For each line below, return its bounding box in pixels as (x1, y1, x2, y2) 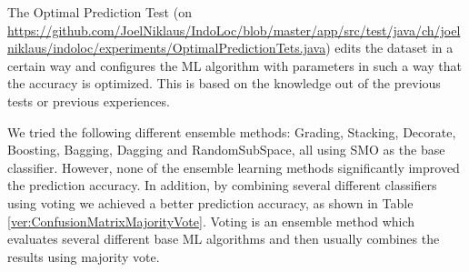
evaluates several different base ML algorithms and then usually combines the (7, 229, 440, 248)
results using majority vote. (7, 247, 160, 266)
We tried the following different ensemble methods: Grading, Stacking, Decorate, (7, 122, 456, 141)
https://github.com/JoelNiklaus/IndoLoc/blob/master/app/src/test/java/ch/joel (7, 20, 461, 39)
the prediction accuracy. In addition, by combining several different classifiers (7, 176, 437, 195)
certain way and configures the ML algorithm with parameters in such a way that (7, 55, 462, 75)
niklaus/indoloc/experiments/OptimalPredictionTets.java (7, 38, 326, 57)
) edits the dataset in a (325, 38, 454, 57)
